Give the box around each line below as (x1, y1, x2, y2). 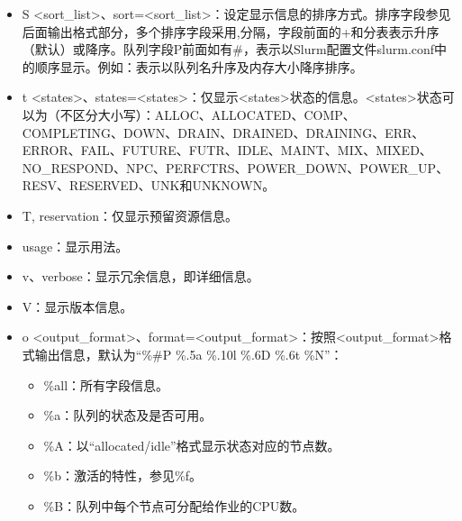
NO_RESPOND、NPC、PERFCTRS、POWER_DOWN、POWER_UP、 (22, 158, 449, 177)
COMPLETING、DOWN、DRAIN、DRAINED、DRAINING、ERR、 (22, 123, 425, 142)
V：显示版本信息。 (22, 297, 133, 315)
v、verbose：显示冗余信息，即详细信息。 (22, 267, 259, 286)
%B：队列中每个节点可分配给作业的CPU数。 (43, 496, 305, 515)
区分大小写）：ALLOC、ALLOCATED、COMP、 (72, 105, 356, 123)
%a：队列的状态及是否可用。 (43, 406, 213, 425)
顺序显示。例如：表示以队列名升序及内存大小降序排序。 (34, 57, 363, 76)
